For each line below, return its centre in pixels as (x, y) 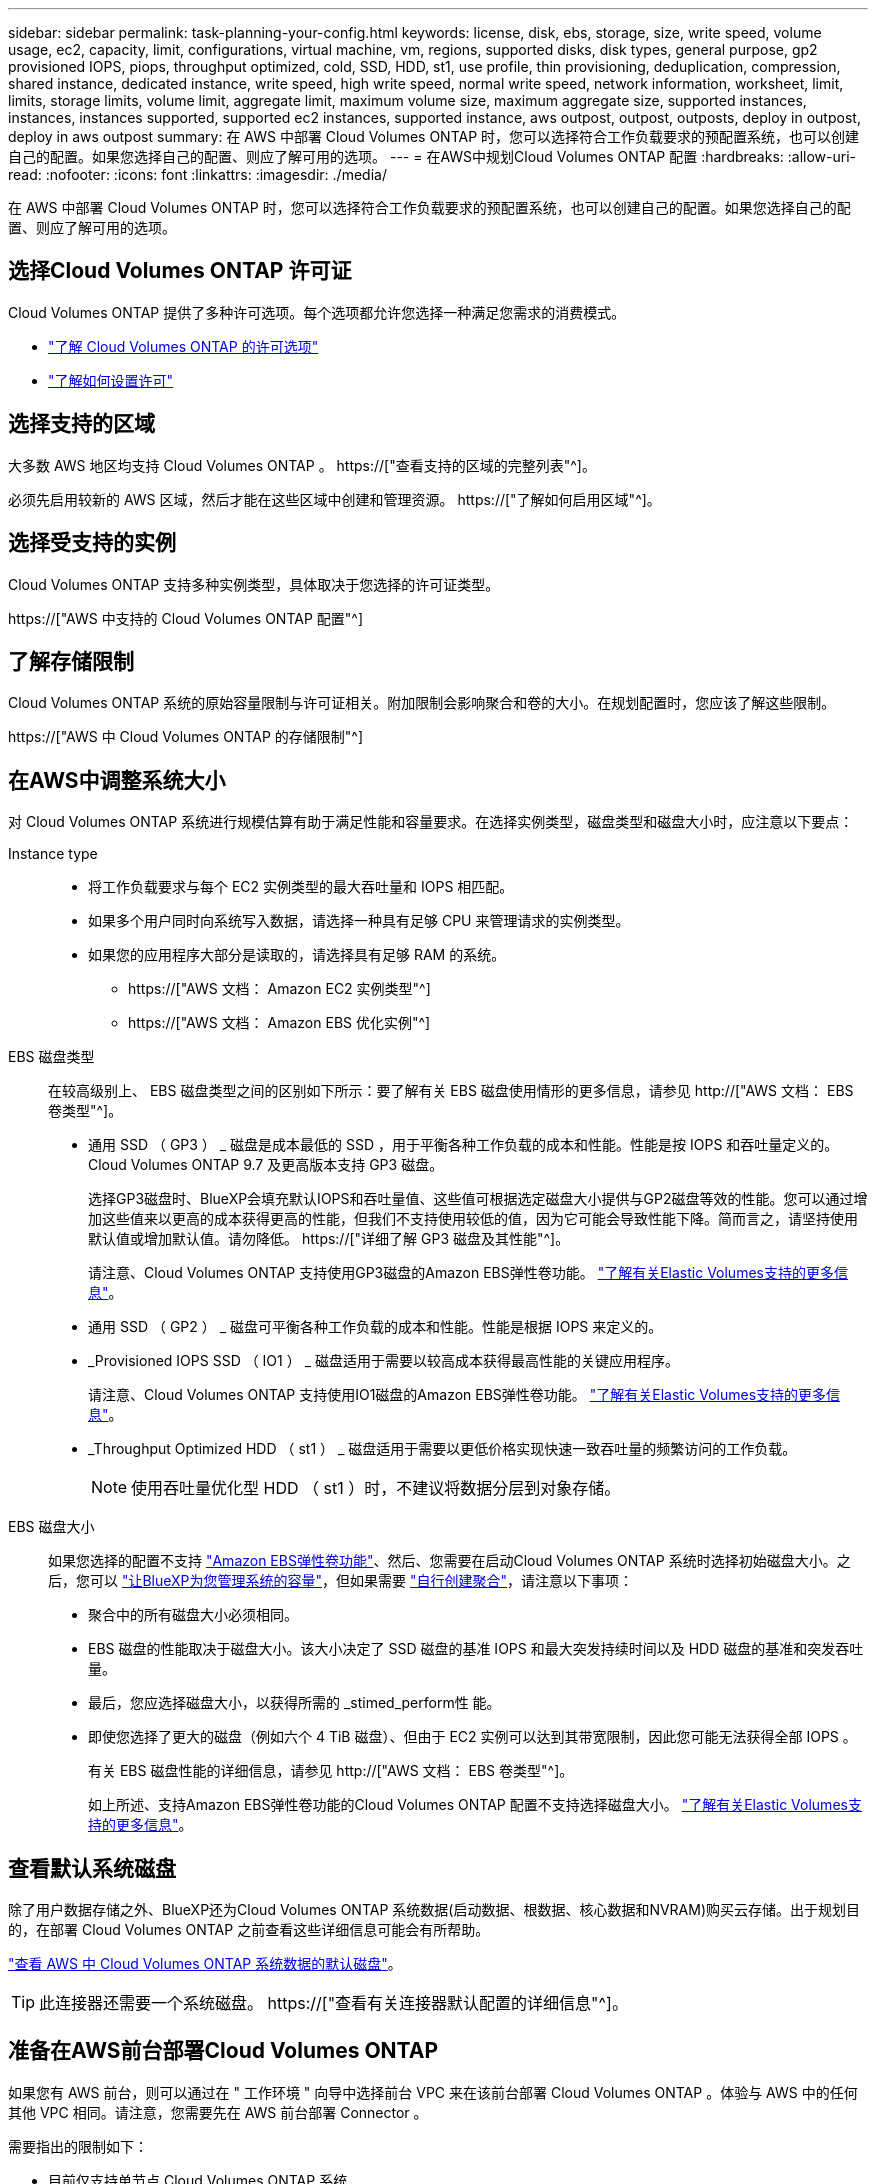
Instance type (53, 854)
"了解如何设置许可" (111, 380)
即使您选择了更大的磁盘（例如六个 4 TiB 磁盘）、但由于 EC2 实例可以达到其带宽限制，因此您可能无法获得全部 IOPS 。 (472, 1737)
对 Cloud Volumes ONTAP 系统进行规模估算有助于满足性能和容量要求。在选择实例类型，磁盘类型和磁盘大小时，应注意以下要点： (431, 822)
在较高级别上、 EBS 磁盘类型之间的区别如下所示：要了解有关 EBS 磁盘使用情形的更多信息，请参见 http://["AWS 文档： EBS (451, 1091)
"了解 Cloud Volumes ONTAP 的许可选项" (183, 346)
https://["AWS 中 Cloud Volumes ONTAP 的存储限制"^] (185, 737)
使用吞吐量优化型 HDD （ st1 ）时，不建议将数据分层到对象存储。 (376, 1488)
